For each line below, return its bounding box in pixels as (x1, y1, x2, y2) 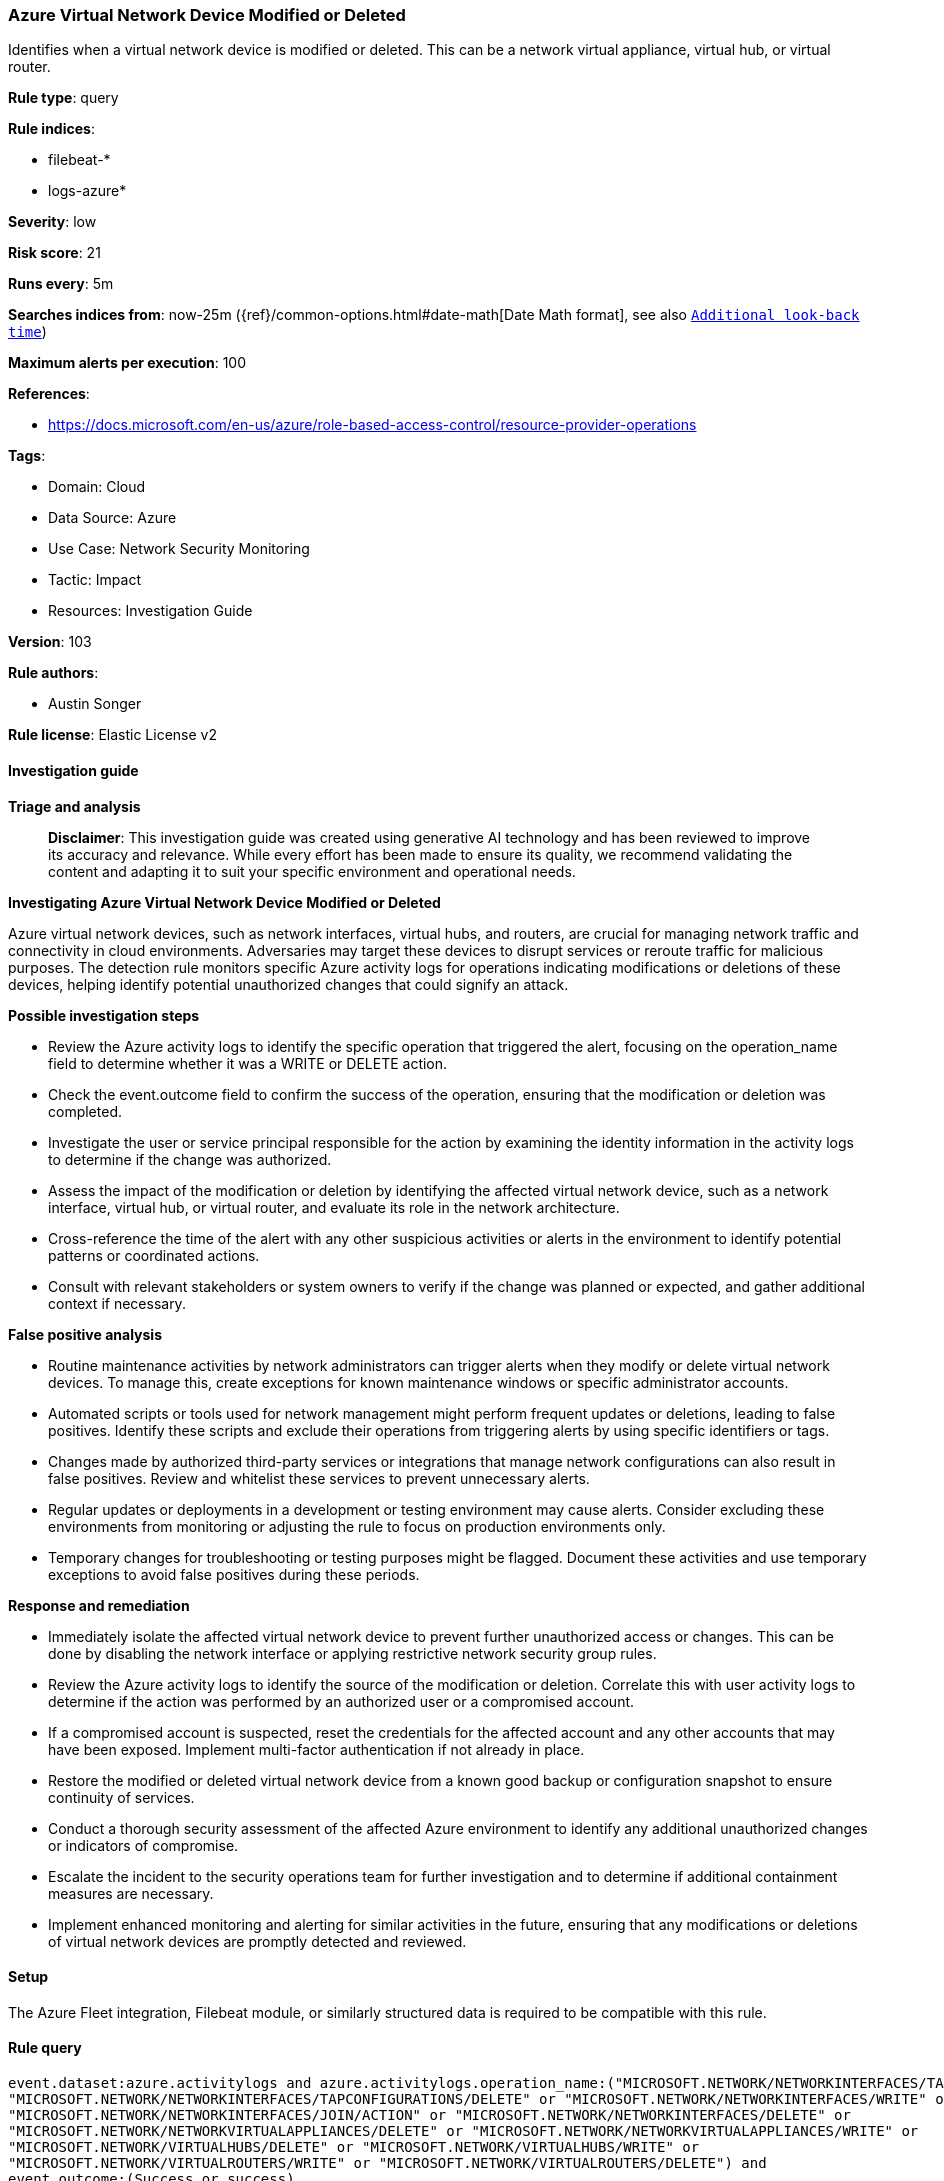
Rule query (8, 2039, 82, 2057)
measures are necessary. (48, 1884, 214, 1902)
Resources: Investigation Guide (48, 602, 253, 620)
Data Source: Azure (48, 509, 177, 527)
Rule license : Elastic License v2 (8, 726, 217, 744)
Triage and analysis (8, 797, 141, 815)
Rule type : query (8, 89, 119, 107)
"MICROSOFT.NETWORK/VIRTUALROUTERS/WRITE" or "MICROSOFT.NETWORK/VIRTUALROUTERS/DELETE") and (8, 2155, 767, 2172)
